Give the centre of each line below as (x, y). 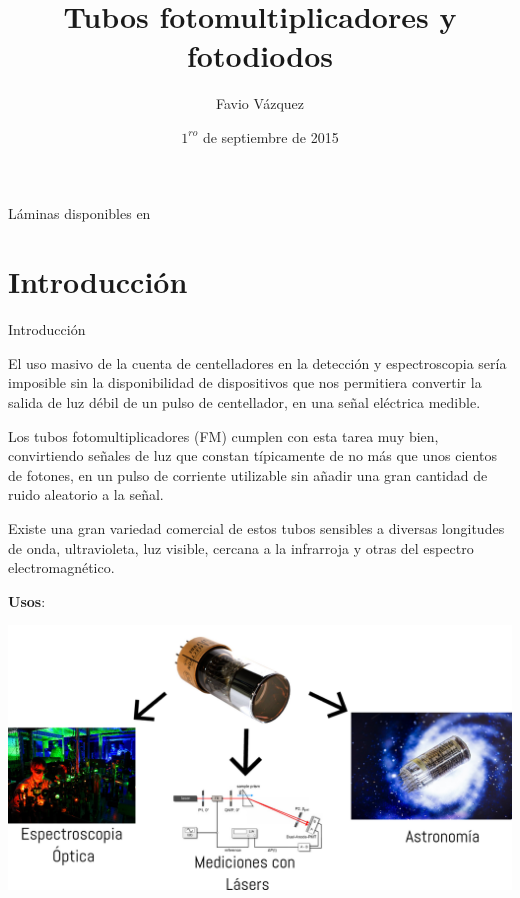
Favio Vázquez (260, 103)
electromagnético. (61, 567)
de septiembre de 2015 (270, 136)
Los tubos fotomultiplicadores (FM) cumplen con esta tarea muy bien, (223, 435)
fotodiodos (260, 55)
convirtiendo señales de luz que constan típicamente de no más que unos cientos (252, 455)
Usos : (27, 600)
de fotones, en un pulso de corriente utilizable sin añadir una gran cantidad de (248, 474)
